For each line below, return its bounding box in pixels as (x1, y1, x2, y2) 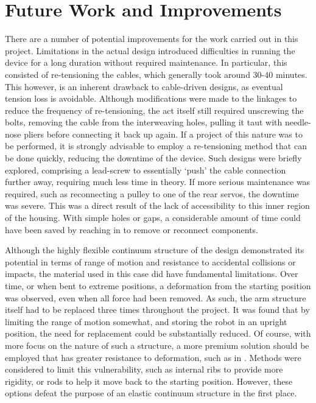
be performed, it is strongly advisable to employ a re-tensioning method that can (5, 139, 307, 152)
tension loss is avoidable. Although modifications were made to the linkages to (5, 92, 297, 105)
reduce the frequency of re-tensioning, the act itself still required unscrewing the (5, 103, 304, 116)
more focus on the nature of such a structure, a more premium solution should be (5, 338, 309, 351)
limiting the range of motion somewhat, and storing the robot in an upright (5, 315, 287, 328)
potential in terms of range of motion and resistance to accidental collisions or (5, 255, 296, 268)
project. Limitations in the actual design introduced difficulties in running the (5, 44, 295, 57)
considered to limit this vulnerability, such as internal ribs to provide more (5, 363, 283, 376)
